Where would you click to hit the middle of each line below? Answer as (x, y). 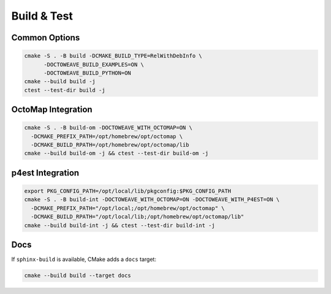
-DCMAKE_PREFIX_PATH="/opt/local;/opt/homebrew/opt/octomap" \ (128, 208)
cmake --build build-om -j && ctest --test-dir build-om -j (116, 153)
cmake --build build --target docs (78, 276)
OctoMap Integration (52, 110)
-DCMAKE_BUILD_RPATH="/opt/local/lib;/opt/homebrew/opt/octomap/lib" (138, 217)
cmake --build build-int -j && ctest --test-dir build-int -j (120, 225)
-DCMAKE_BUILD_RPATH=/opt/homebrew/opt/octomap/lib (110, 145)
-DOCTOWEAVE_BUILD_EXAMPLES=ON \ (94, 64)
